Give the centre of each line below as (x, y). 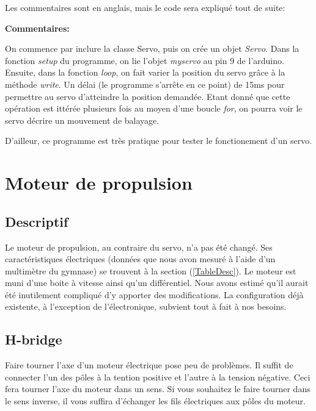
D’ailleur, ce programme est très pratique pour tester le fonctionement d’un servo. (159, 141)
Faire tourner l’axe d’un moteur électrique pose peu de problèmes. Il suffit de (149, 365)
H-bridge (34, 339)
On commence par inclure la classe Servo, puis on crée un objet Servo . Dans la (152, 48)
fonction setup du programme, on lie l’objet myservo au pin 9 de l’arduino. (145, 60)
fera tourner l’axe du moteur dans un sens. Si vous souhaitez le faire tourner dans (158, 389)
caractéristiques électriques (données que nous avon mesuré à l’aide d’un (140, 259)
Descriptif (37, 221)
